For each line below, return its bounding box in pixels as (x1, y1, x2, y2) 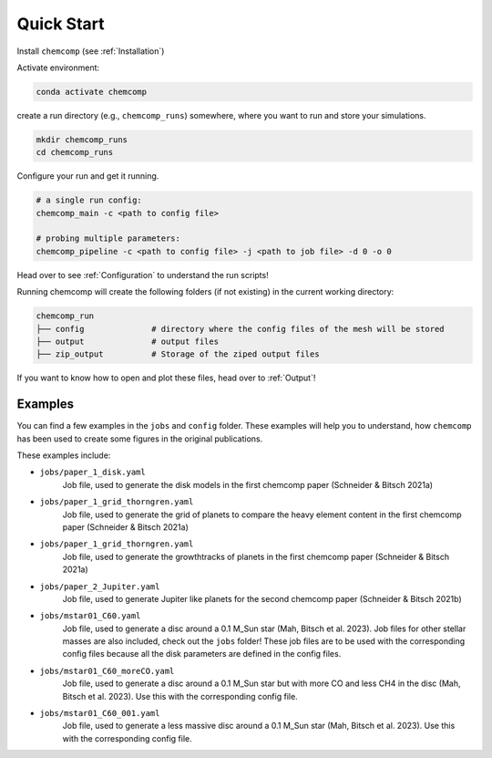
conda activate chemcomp (36, 87, 148, 97)
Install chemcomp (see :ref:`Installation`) (16, 46, 165, 57)
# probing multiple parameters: (36, 234, 181, 244)
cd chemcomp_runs (36, 147, 114, 158)
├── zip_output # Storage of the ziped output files (36, 349, 320, 359)
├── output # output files (36, 336, 219, 347)
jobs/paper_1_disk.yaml (39, 467, 146, 478)
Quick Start (16, 14, 105, 34)
